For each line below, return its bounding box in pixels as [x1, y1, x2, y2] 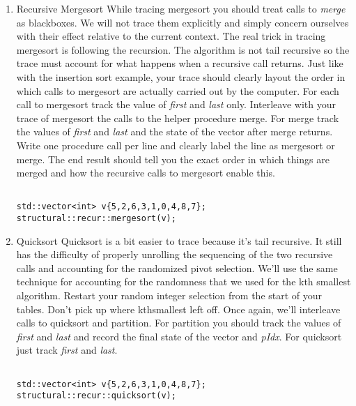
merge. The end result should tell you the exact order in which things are [16, 151, 330, 166]
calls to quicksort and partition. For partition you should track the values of [16, 315, 341, 330]
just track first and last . [16, 343, 118, 357]
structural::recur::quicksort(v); [16, 391, 176, 401]
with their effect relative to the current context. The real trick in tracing [16, 29, 326, 43]
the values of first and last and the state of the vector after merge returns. [16, 124, 333, 139]
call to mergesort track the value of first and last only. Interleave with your [16, 97, 336, 112]
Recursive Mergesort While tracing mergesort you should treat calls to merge [16, 1, 346, 15]
